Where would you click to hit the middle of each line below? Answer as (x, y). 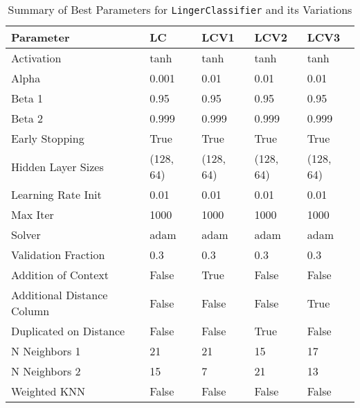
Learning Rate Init (56, 194)
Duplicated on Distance (68, 331)
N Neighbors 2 (46, 371)
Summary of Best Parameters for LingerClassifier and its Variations (180, 9)
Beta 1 (27, 98)
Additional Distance (60, 295)
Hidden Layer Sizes (57, 166)
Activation (36, 58)
